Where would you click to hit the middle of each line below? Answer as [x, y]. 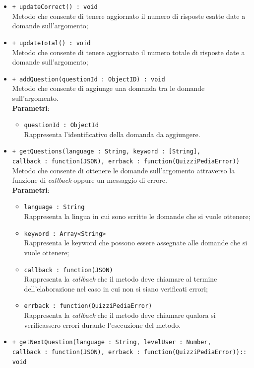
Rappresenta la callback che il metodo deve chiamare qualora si [120, 315]
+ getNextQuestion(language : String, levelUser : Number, [112, 342]
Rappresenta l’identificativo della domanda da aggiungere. [112, 134]
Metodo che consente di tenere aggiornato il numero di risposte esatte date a [129, 16]
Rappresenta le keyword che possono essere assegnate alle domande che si [136, 243]
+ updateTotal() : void [51, 43]
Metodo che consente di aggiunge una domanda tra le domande [108, 88]
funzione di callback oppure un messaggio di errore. [90, 180]
